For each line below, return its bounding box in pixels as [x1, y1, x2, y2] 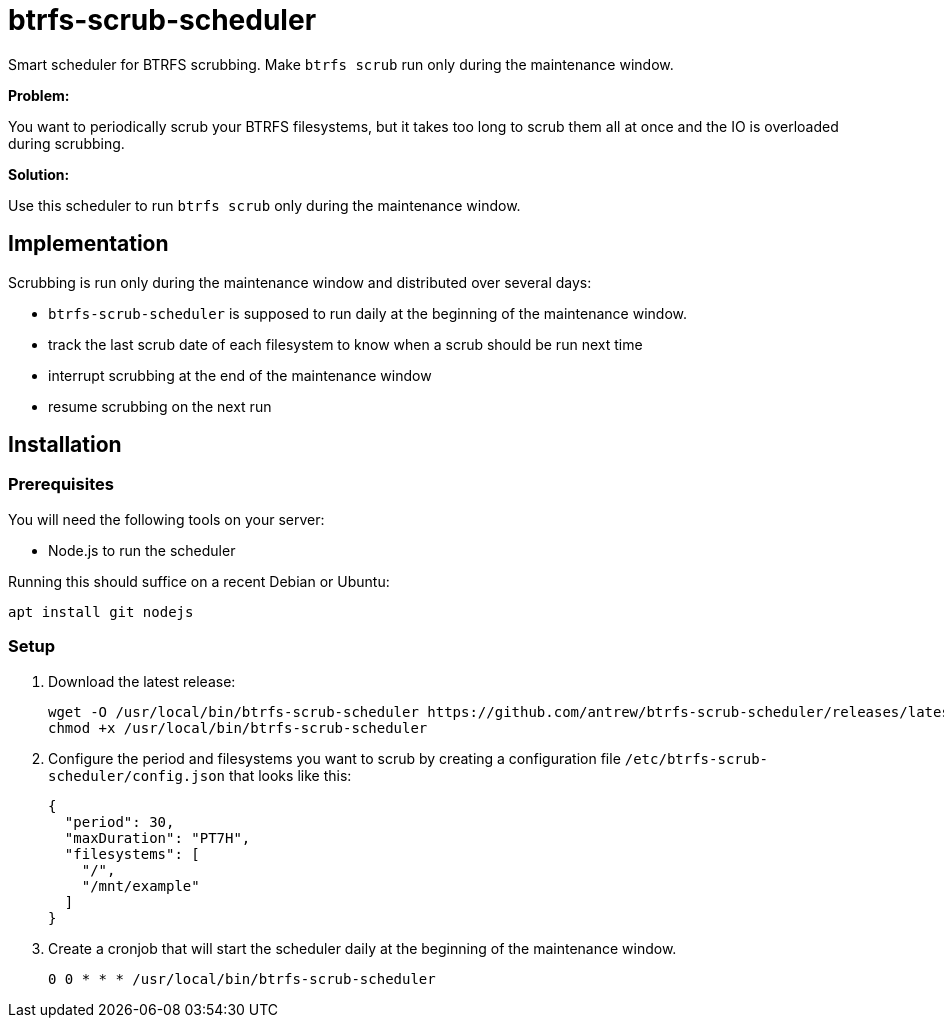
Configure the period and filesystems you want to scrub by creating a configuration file [48, 749, 621, 767]
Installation [8, 432, 122, 458]
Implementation [8, 231, 169, 257]
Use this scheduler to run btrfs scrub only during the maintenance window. [8, 196, 521, 214]
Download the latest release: [48, 672, 236, 690]
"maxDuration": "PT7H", [64, 829, 251, 846]
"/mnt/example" [81, 877, 200, 894]
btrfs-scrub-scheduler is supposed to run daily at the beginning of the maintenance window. [48, 304, 687, 322]
